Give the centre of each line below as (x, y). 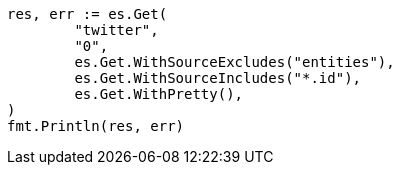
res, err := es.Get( (87, 14)
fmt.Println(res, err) (96, 126)
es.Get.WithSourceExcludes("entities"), (234, 62)
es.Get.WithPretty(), (159, 94)
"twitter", (116, 30)
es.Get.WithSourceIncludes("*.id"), (218, 78)
